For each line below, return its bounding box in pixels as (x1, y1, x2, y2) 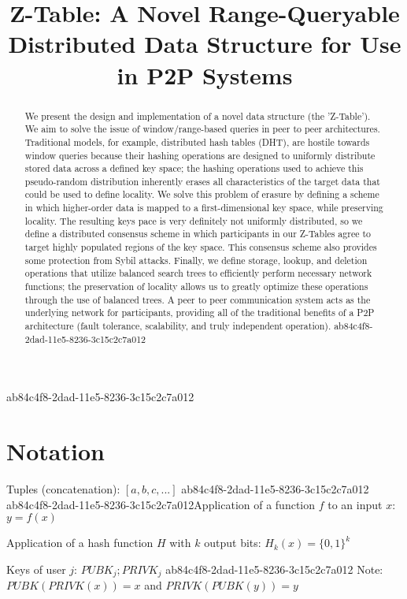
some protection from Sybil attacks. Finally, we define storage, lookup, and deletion (24, 253, 368, 266)
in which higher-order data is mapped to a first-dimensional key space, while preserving (24, 201, 383, 214)
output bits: (204, 534, 261, 551)
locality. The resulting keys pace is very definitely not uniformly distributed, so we (24, 214, 363, 227)
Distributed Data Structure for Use (8, 28, 401, 60)
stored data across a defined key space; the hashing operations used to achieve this (24, 162, 364, 175)
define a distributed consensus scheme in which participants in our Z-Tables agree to (24, 227, 372, 240)
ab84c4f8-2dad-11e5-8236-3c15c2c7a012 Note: (165, 560, 383, 577)
